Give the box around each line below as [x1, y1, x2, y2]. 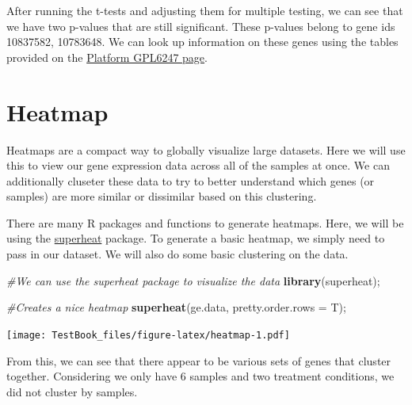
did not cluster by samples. [6, 383, 138, 399]
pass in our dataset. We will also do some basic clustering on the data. [6, 246, 349, 262]
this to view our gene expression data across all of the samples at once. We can [6, 157, 390, 174]
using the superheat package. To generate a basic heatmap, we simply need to [6, 230, 385, 246]
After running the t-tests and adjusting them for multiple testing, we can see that [6, 2, 403, 18]
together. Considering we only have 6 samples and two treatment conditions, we [6, 368, 395, 384]
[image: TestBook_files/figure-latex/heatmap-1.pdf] [6, 329, 290, 341]
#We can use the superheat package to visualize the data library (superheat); [6, 272, 380, 288]
